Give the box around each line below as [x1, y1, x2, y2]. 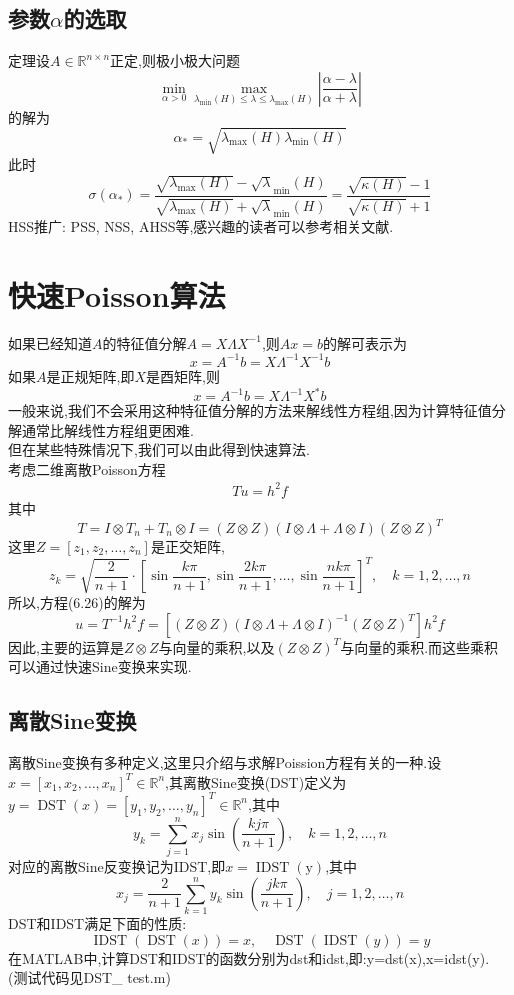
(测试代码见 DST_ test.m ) [8, 967, 171, 988]
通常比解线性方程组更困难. [21, 419, 194, 440]
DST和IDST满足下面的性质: [8, 913, 187, 934]
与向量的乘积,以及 [158, 636, 275, 657]
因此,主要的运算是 [8, 636, 124, 657]
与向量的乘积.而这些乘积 [340, 636, 499, 657]
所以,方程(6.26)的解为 [8, 592, 146, 613]
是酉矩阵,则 [146, 365, 220, 386]
